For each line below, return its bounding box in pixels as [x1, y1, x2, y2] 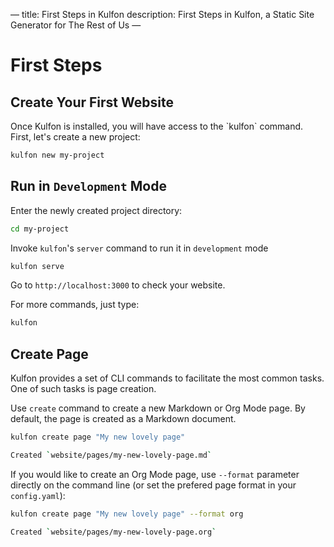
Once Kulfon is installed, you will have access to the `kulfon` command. [10, 120, 304, 132]
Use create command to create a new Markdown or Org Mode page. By [10, 402, 306, 414]
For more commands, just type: [10, 299, 140, 311]
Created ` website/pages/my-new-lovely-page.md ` [10, 450, 213, 460]
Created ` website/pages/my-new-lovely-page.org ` [10, 527, 217, 537]
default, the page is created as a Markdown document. [10, 413, 237, 425]
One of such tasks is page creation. [10, 383, 157, 395]
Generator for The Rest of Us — [10, 19, 142, 31]
